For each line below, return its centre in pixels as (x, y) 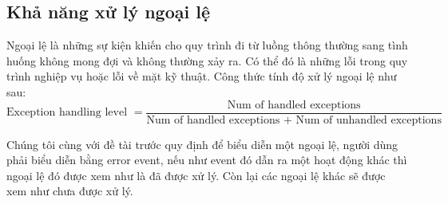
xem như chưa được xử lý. (70, 191)
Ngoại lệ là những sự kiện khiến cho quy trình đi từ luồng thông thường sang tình (207, 45)
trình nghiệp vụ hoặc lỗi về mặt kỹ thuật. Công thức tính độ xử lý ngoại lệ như (202, 76)
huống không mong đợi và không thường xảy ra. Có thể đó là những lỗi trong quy (207, 60)
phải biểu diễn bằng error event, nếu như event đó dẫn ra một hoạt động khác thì (207, 160)
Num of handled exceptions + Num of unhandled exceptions (294, 120)
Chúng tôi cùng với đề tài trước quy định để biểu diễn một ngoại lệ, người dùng (202, 144)
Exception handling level (67, 113)
